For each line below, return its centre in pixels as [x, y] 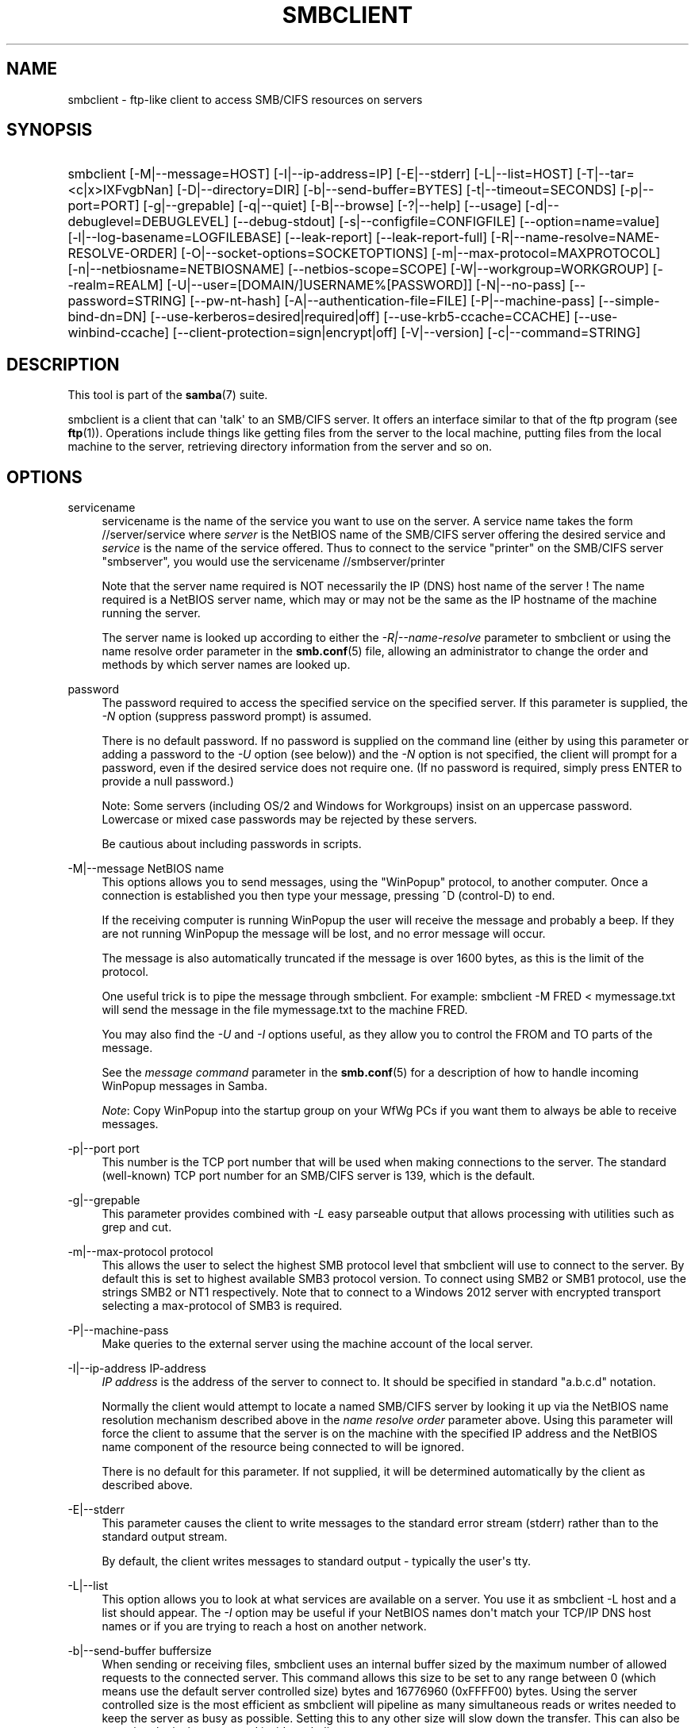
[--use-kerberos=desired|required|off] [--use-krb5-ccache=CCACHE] [360, 317]
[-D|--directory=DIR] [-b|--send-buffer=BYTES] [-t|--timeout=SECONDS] [396, 190]
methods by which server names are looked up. [226, 665]
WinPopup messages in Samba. [184, 1086]
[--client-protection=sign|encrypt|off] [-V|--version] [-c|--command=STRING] [407, 333]
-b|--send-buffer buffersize [140, 1651]
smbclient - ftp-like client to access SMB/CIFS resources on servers [245, 99]
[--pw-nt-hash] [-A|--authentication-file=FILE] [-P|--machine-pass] [392, 301]
